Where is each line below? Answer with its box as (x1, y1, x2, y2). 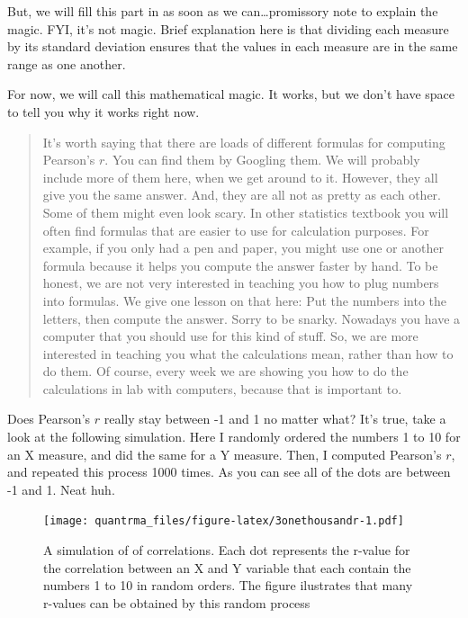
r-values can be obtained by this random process (43, 593, 310, 612)
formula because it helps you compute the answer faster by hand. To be (42, 255, 438, 274)
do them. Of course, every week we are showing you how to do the (42, 362, 409, 381)
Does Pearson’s (7, 409, 91, 428)
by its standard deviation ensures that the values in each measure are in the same (7, 37, 458, 56)
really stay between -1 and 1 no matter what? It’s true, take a (103, 409, 446, 428)
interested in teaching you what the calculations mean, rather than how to (42, 344, 454, 363)
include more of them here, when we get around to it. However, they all (42, 167, 438, 186)
